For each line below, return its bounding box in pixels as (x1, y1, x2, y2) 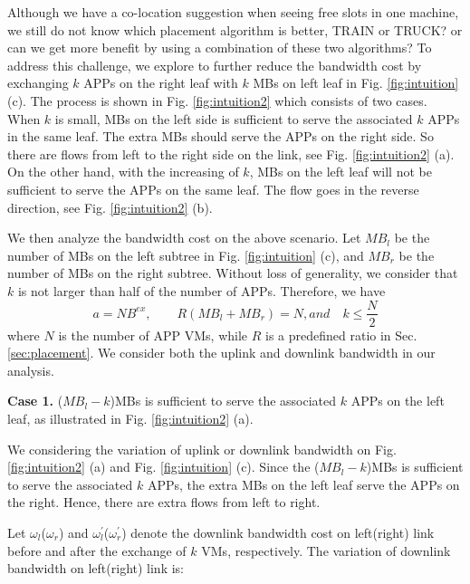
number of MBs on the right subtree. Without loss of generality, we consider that (7, 263, 458, 282)
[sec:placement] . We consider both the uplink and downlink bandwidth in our (7, 343, 436, 362)
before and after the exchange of (7, 541, 187, 560)
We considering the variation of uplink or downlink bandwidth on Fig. (7, 439, 397, 458)
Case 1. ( (7, 391, 63, 410)
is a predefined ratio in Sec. (265, 325, 417, 344)
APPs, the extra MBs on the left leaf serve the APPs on (147, 474, 460, 493)
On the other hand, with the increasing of (7, 162, 239, 181)
